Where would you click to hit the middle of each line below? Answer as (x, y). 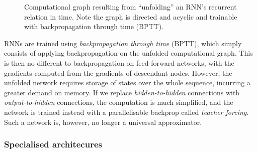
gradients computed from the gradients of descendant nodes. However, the (118, 72)
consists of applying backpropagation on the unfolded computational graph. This (128, 53)
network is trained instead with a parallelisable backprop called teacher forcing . (126, 112)
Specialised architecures (53, 144)
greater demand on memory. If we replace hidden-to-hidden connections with (122, 92)
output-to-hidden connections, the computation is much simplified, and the (119, 102)
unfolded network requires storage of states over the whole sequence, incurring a (127, 83)
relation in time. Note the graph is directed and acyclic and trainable (131, 16)
